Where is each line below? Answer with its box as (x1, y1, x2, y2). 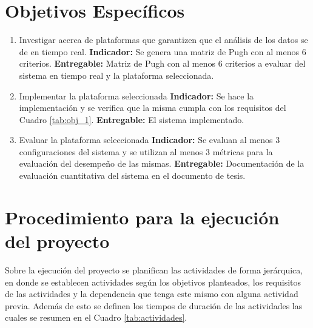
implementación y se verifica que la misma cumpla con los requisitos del (19, 101, 286, 114)
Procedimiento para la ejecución (5, 204, 280, 229)
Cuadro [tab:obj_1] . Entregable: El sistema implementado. (19, 113, 244, 126)
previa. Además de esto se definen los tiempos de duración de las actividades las (5, 299, 303, 312)
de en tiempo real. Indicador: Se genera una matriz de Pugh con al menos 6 (19, 45, 306, 58)
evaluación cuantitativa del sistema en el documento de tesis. (19, 169, 246, 182)
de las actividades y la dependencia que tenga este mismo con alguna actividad (5, 287, 298, 300)
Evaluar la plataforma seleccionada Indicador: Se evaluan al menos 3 (19, 133, 280, 146)
